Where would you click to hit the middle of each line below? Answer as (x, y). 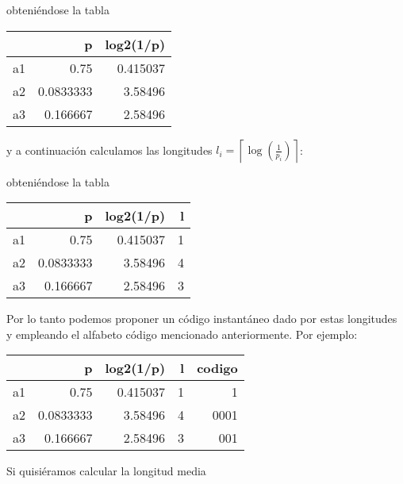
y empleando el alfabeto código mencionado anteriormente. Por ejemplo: (182, 334)
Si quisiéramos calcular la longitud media (106, 471)
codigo (217, 368)
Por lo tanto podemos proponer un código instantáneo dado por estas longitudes (202, 319)
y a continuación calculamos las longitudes (109, 150)
